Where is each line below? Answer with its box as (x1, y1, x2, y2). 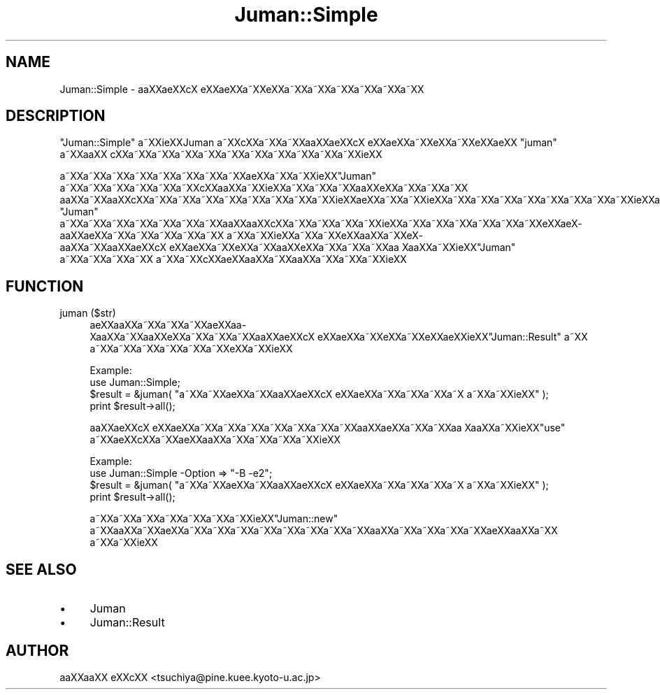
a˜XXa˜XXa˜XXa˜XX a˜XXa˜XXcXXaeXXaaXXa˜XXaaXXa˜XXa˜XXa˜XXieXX (59, 253, 407, 266)
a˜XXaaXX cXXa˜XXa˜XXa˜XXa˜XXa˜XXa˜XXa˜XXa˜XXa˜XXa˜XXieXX (59, 148, 382, 161)
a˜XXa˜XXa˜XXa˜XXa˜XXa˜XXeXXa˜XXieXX (89, 343, 293, 355)
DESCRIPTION (6, 107, 106, 125)
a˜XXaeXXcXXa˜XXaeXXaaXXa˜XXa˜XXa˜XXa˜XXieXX (89, 434, 341, 446)
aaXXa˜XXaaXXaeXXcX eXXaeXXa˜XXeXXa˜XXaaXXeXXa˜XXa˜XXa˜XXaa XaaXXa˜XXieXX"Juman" (59, 241, 516, 254)
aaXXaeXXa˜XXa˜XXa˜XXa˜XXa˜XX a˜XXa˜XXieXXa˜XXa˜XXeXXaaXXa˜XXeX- (59, 229, 423, 242)
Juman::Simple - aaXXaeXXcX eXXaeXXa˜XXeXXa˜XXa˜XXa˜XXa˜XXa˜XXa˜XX (59, 83, 424, 95)
